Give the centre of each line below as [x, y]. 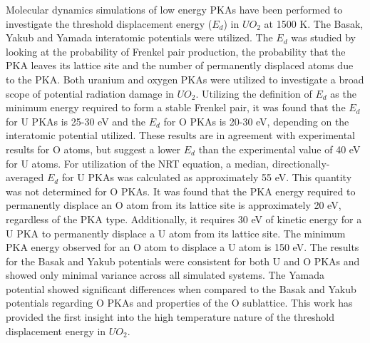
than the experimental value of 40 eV [279, 149]
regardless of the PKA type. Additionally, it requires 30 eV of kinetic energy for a [184, 219]
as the [343, 93]
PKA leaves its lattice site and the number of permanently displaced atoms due [180, 65]
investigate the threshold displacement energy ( [109, 23]
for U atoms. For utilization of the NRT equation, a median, [138, 163]
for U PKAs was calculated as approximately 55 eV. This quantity [207, 177]
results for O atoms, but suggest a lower [93, 149]
